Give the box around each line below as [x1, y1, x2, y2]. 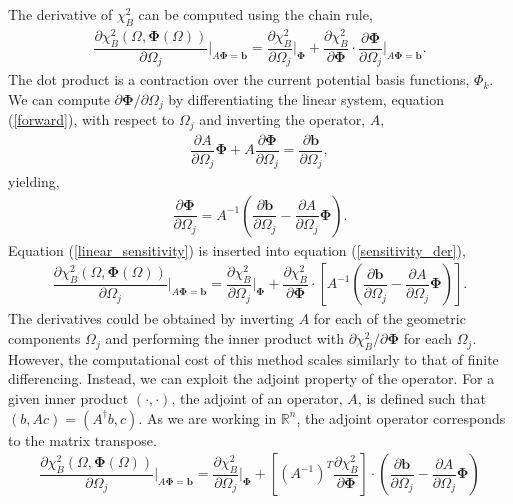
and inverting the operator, [199, 109, 366, 130]
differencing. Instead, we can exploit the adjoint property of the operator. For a [8, 368, 495, 389]
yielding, [8, 171, 60, 192]
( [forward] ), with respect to [8, 109, 175, 130]
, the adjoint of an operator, [171, 388, 343, 409]
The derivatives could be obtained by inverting [8, 308, 295, 329]
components [8, 328, 81, 349]
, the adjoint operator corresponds [296, 407, 506, 428]
